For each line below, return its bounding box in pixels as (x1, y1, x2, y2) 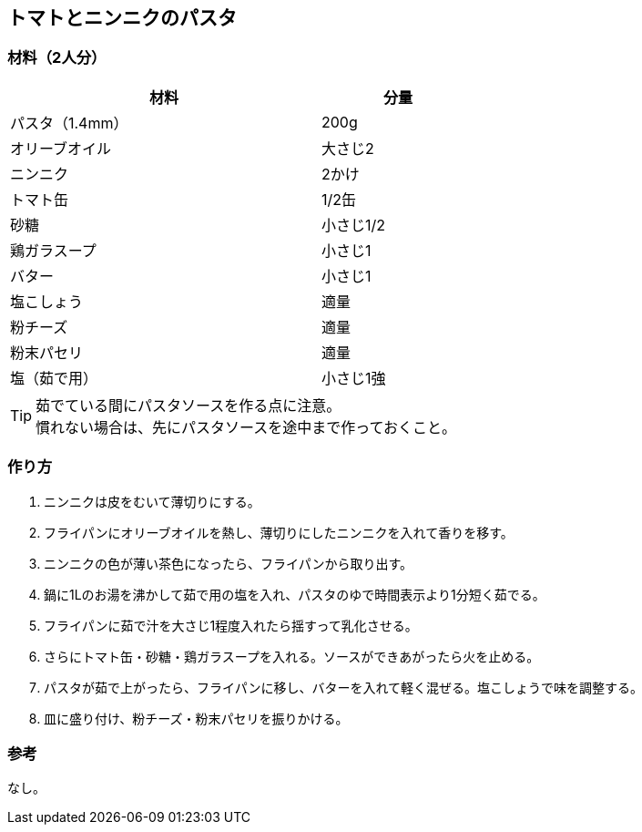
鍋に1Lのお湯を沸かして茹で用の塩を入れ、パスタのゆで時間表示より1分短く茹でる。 (44, 586, 545, 602)
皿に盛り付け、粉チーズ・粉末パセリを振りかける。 (44, 710, 349, 726)
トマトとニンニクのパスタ (7, 6, 237, 29)
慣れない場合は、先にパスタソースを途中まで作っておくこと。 (36, 417, 456, 437)
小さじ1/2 (321, 215, 386, 234)
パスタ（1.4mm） (10, 113, 128, 132)
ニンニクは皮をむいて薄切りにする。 (44, 493, 260, 509)
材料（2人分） (7, 48, 107, 67)
